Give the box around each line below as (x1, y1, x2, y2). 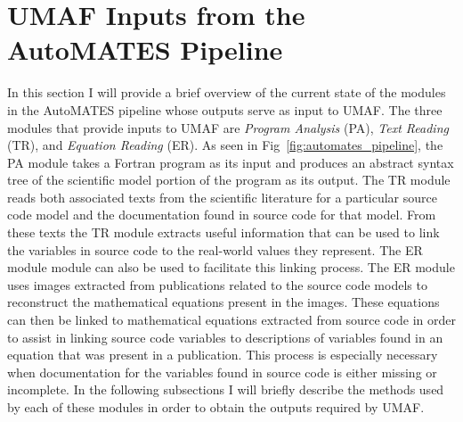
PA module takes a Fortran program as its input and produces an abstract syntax (7, 153, 454, 171)
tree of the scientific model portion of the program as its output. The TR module (7, 170, 451, 189)
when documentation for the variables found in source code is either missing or (7, 362, 437, 381)
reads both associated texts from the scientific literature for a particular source (7, 187, 437, 206)
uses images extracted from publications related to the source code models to (7, 275, 427, 294)
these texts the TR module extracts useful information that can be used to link (7, 223, 440, 242)
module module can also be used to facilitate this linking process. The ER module (7, 258, 455, 277)
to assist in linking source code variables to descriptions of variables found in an (7, 327, 443, 346)
